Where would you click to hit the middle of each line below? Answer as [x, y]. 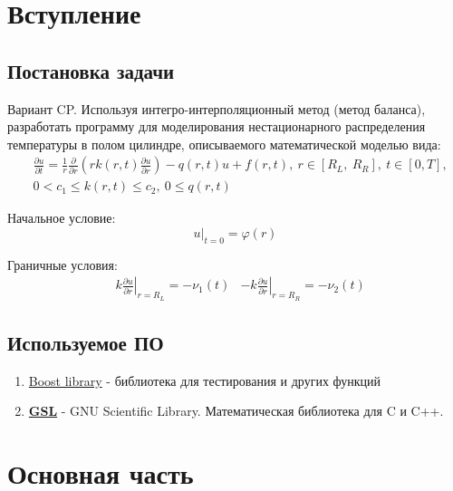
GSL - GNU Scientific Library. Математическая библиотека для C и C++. [236, 411]
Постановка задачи [91, 70]
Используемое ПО [86, 343]
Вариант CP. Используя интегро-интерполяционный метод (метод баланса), [217, 108]
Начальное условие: [62, 218]
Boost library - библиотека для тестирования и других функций [205, 380]
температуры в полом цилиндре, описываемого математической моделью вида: [224, 144]
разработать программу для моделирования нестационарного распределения [217, 126]
